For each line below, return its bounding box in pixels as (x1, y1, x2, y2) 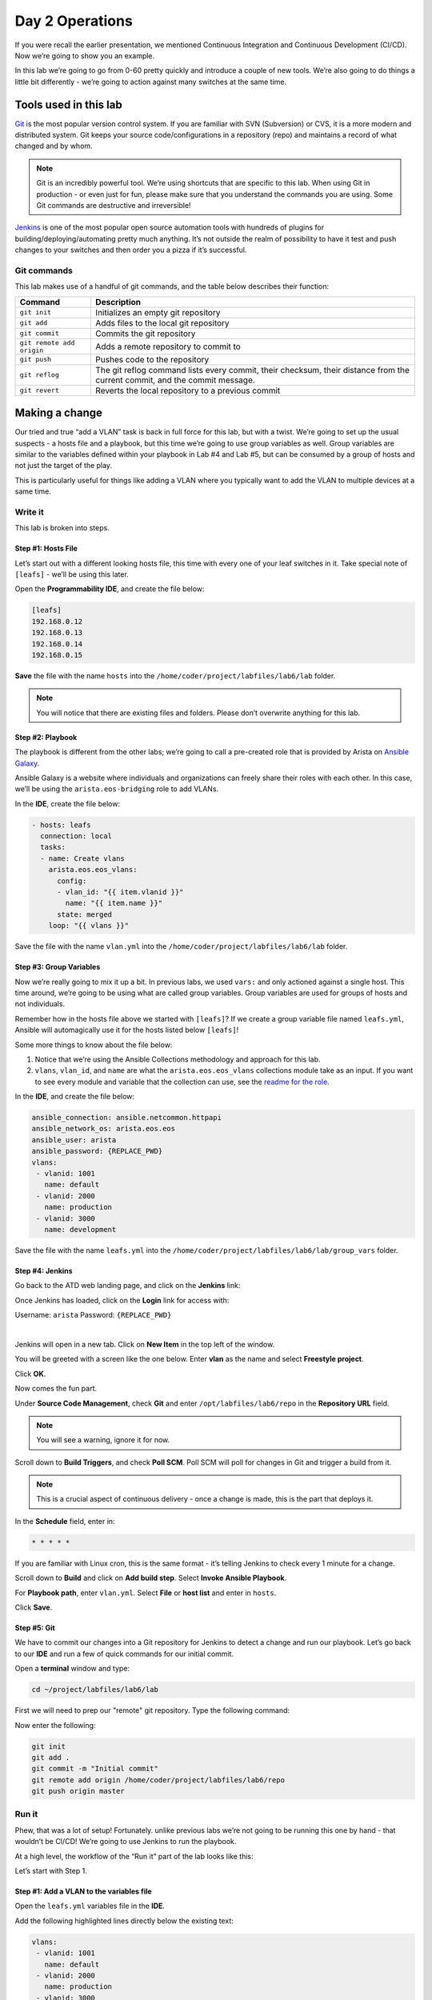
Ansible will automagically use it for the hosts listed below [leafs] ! (14, 1025, 239, 1035)
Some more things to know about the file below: (14, 1040, 173, 1050)
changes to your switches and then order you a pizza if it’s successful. (14, 245, 247, 255)
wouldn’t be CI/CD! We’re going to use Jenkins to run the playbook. (14, 1837, 237, 1846)
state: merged (57, 910, 112, 919)
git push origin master (31, 1786, 126, 1796)
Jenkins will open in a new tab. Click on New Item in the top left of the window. (14, 1339, 275, 1349)
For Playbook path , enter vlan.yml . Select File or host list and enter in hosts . (14, 1588, 277, 1598)
